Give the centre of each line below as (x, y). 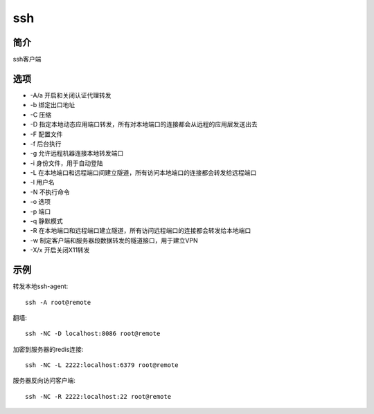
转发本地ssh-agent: (41, 286)
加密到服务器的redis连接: (48, 349)
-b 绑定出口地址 (53, 105)
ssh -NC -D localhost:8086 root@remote (93, 334)
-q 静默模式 (46, 221)
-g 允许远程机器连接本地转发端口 (77, 153)
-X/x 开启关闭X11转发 (60, 250)
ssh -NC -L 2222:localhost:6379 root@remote (102, 365)
